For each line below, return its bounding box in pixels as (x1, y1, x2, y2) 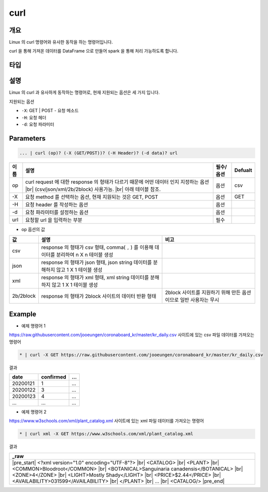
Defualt (234, 167, 253, 174)
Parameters (9, 134, 46, 143)
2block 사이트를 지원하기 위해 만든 (165, 289, 241, 296)
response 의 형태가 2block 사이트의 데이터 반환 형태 (41, 293, 156, 300)
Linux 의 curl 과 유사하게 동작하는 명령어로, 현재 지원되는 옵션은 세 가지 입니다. (9, 89, 160, 95)
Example (9, 310, 36, 318)
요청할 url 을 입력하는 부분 (25, 216, 83, 223)
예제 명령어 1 (21, 322, 46, 329)
